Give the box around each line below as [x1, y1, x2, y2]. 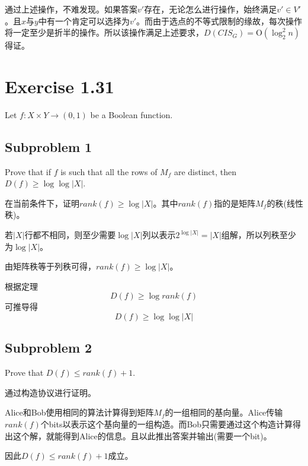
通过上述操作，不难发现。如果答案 [5, 3, 137, 15]
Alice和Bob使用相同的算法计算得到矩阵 [5, 406, 154, 419]
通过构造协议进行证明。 [5, 386, 96, 398]
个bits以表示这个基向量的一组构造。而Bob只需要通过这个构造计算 [40, 418, 293, 430]
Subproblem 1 [5, 137, 92, 156]
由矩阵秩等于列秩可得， [5, 260, 96, 272]
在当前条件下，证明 [5, 196, 79, 209]
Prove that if [5, 165, 52, 177]
